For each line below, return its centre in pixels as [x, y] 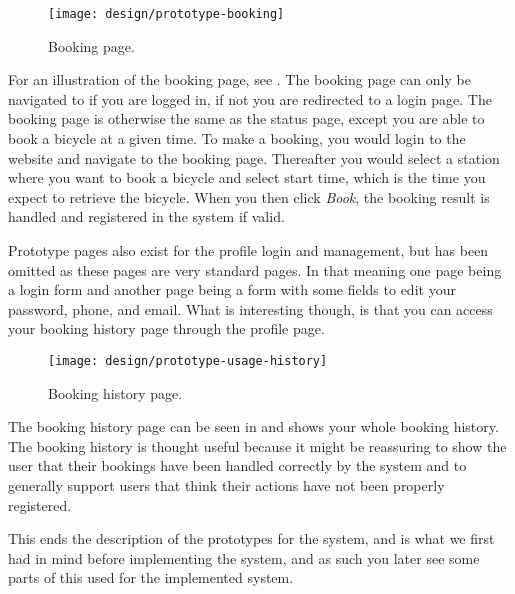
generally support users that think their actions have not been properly [226, 485]
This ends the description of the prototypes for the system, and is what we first [251, 538]
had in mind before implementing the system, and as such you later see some [244, 557]
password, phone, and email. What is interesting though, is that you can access [250, 308]
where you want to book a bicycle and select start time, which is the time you [247, 177]
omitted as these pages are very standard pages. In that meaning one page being [255, 269]
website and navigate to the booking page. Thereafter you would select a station [254, 157]
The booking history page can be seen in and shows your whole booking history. [253, 426]
